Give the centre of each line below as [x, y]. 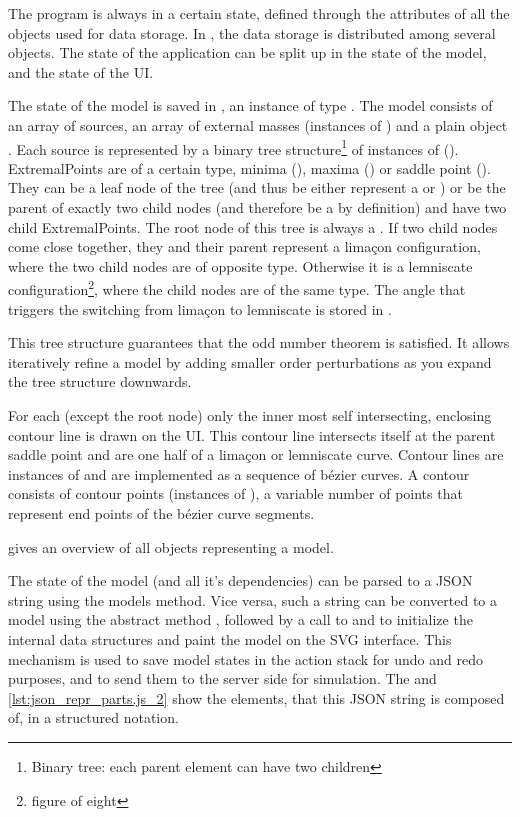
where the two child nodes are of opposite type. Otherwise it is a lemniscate [240, 265]
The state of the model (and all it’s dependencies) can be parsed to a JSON [240, 580]
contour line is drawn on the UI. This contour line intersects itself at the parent [252, 434]
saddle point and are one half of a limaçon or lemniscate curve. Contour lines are [256, 454]
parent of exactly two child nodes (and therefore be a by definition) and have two [257, 207]
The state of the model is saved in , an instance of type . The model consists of [250, 105]
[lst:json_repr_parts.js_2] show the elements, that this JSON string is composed [256, 697]
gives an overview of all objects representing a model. [171, 546]
